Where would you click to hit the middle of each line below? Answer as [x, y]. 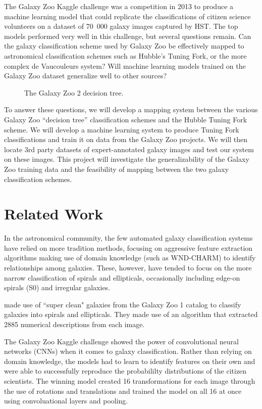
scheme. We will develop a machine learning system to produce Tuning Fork [122, 129]
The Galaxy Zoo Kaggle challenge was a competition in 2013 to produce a [119, 6]
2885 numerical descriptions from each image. [74, 324]
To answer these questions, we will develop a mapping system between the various [131, 109]
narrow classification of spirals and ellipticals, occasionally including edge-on [122, 277]
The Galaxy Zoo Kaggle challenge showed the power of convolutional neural [121, 341]
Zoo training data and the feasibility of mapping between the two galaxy [117, 169]
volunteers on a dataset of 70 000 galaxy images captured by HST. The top [121, 26]
